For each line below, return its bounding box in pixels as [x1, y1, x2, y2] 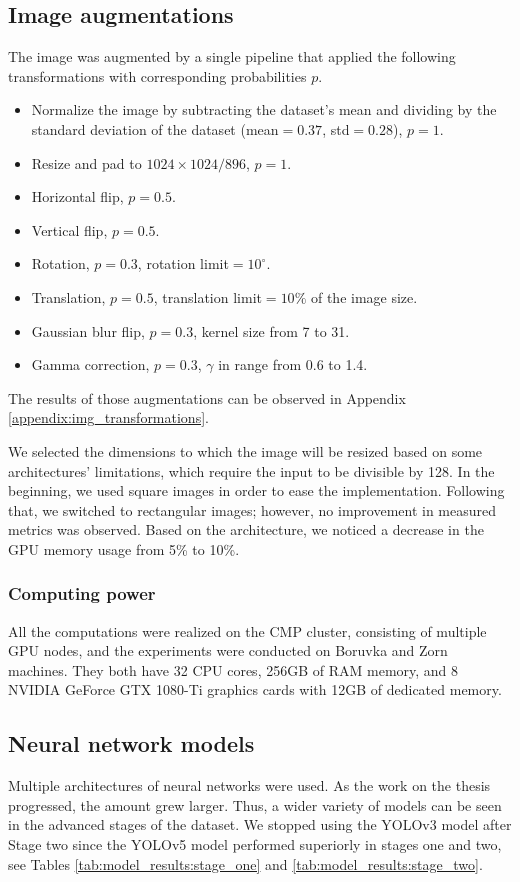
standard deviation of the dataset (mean [31, 118, 279, 139]
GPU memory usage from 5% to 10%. [8, 538, 240, 559]
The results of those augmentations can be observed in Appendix [8, 387, 406, 408]
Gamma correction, [31, 354, 150, 375]
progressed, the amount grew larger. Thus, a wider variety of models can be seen [8, 794, 502, 815]
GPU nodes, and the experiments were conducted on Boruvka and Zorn [8, 640, 448, 661]
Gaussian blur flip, [31, 320, 145, 341]
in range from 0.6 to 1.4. [218, 354, 368, 375]
